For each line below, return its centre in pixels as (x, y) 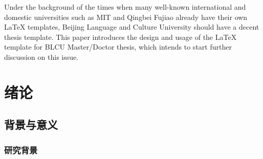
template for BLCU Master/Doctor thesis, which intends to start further (118, 47)
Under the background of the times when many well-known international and (125, 7)
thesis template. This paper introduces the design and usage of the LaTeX (120, 37)
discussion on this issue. (41, 56)
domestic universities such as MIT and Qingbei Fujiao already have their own (126, 17)
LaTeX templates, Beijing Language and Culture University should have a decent (132, 27)
